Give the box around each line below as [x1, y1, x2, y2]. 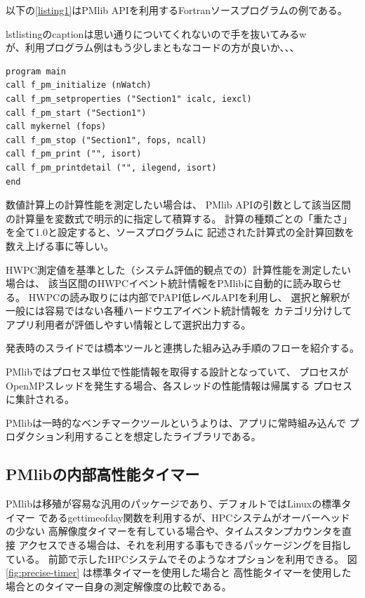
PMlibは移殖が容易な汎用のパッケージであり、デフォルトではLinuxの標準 [6, 496, 342, 511]
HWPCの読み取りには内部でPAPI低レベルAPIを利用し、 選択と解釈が [28, 289, 350, 304]
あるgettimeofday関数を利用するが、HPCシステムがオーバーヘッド [48, 510, 350, 524]
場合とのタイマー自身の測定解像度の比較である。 [6, 578, 232, 593]
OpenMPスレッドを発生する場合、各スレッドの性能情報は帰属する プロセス [6, 378, 353, 392]
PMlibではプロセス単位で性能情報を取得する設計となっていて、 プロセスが [6, 364, 349, 379]
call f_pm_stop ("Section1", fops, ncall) [6, 135, 207, 145]
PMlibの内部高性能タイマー [6, 463, 200, 485]
